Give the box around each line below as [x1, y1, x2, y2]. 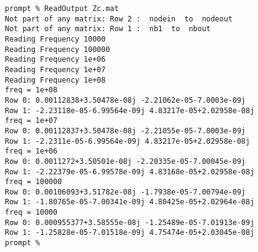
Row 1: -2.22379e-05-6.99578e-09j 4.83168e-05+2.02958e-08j [5, 167, 255, 176]
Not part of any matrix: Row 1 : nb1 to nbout [5, 24, 211, 34]
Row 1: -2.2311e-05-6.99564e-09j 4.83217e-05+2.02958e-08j [5, 136, 250, 146]
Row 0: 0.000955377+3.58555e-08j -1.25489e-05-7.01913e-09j [5, 218, 255, 227]
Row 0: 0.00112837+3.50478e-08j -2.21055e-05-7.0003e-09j [5, 126, 246, 135]
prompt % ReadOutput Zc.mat [5, 4, 119, 13]
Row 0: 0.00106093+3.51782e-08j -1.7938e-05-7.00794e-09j [5, 187, 246, 196]
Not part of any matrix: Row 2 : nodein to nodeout [5, 14, 233, 23]
